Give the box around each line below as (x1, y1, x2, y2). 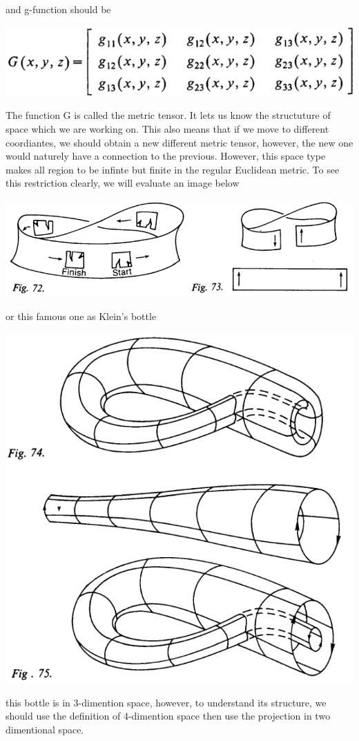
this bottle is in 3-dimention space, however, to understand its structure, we (6, 695, 327, 709)
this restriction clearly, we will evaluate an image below (6, 176, 240, 190)
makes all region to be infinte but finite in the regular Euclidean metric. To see (6, 162, 340, 176)
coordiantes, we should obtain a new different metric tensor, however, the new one (6, 135, 353, 149)
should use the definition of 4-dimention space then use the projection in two (6, 709, 331, 723)
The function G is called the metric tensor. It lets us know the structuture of (6, 108, 331, 122)
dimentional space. (6, 722, 84, 736)
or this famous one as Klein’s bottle (6, 309, 157, 323)
